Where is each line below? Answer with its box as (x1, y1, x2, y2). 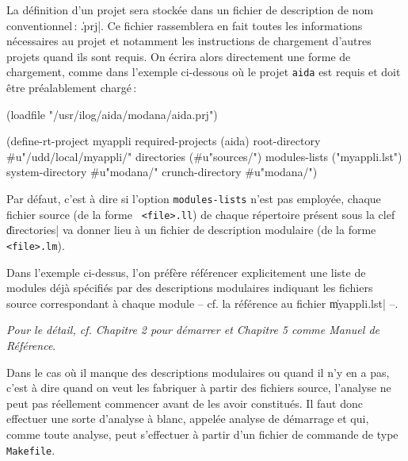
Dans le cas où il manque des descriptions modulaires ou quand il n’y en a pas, (6, 363, 390, 380)
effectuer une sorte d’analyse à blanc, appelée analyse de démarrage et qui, (6, 410, 369, 427)
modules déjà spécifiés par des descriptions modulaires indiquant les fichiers (6, 279, 373, 296)
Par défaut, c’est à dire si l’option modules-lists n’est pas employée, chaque (6, 190, 381, 206)
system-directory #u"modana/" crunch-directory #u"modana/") (6, 163, 318, 180)
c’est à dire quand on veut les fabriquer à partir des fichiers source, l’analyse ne (6, 379, 391, 396)
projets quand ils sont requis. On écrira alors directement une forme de (6, 48, 351, 64)
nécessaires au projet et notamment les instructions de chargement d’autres (6, 33, 372, 49)
